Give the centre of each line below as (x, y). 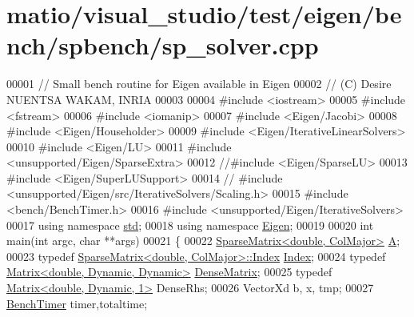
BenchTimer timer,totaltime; (77, 303)
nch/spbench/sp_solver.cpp (163, 45)
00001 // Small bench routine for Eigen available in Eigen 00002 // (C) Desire (199, 84)
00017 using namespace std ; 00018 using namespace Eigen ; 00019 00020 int (190, 225)
